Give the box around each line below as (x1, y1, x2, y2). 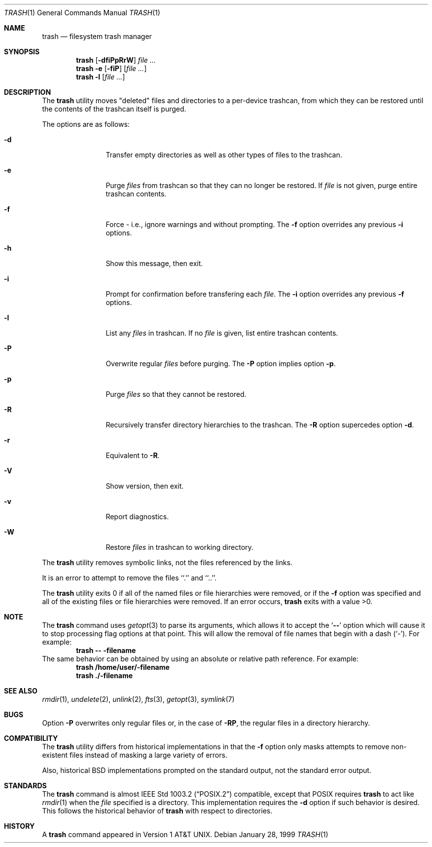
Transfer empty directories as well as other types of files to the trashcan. (106, 151, 342, 159)
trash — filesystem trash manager (42, 32, 152, 40)
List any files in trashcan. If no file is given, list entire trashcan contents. (106, 329, 338, 337)
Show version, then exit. (106, 482, 184, 490)
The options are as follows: (42, 120, 130, 128)
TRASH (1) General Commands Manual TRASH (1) (4, 8, 160, 17)
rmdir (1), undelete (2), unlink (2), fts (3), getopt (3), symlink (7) (42, 695, 235, 703)
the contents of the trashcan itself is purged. (42, 105, 186, 113)
